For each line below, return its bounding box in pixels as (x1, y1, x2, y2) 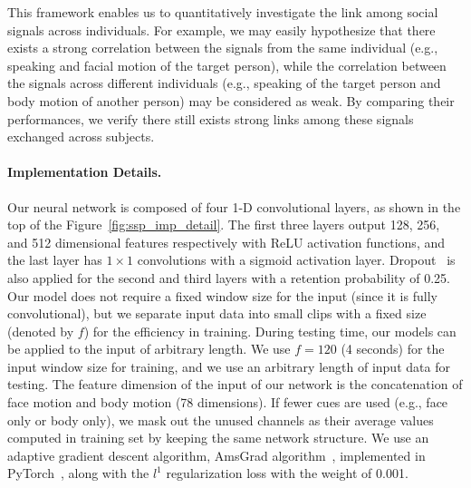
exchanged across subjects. (7, 127, 155, 146)
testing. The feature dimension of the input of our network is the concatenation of (7, 375, 463, 394)
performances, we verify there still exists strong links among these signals (7, 109, 414, 128)
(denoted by (7, 321, 74, 340)
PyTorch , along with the (7, 464, 149, 483)
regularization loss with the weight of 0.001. (166, 464, 409, 483)
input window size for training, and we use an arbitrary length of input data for (7, 356, 450, 376)
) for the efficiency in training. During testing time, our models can (83, 321, 457, 340)
